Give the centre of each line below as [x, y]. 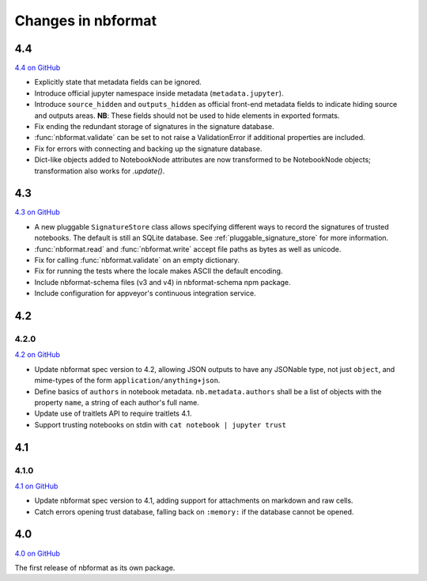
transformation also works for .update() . [100, 171]
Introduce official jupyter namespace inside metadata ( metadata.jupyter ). [159, 93]
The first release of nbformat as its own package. [95, 568]
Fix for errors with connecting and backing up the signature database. [148, 148]
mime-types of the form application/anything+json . [127, 381]
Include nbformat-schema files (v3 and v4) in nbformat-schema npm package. [163, 282]
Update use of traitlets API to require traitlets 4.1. [113, 414]
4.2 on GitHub [38, 355]
